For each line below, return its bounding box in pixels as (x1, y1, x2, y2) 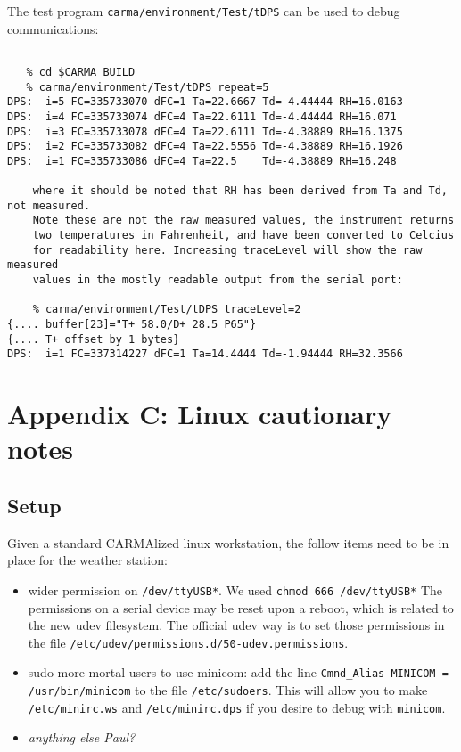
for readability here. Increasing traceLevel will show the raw (32, 243, 423, 257)
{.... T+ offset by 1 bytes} (7, 332, 180, 346)
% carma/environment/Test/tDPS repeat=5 (26, 80, 269, 94)
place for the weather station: (7, 551, 168, 569)
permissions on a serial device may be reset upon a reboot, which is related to (28, 598, 454, 617)
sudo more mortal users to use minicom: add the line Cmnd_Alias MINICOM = (28, 663, 449, 682)
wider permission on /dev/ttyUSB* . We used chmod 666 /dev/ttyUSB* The (28, 580, 443, 599)
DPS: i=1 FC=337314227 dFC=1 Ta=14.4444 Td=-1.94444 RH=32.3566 (7, 347, 403, 361)
